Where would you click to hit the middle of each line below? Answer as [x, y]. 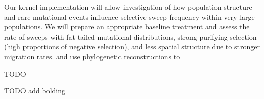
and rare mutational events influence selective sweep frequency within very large [129, 16]
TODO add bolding [35, 91]
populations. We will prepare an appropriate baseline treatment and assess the [127, 27]
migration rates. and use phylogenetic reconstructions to [92, 56]
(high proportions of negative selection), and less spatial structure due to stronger [132, 46]
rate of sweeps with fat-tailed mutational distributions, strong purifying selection [130, 36]
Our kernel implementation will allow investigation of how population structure [128, 7]
